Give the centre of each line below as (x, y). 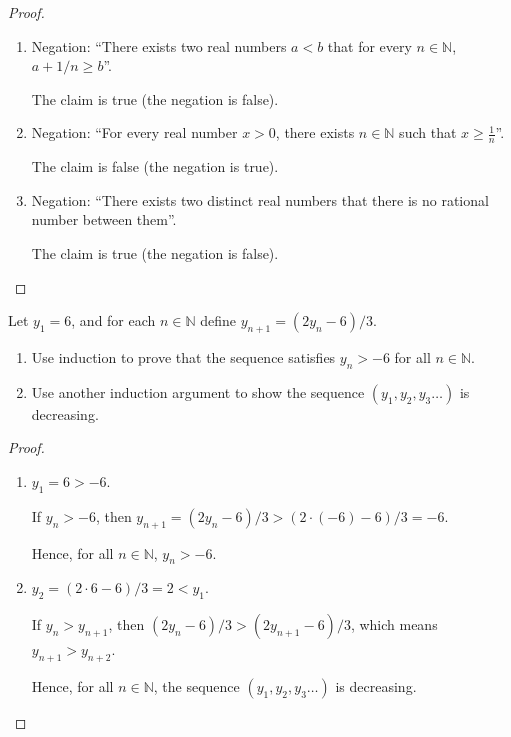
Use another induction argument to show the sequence (198, 391)
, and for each (113, 320)
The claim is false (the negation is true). (155, 166)
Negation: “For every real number (134, 132)
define (218, 320)
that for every (369, 45)
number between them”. (104, 219)
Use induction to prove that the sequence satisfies (183, 356)
